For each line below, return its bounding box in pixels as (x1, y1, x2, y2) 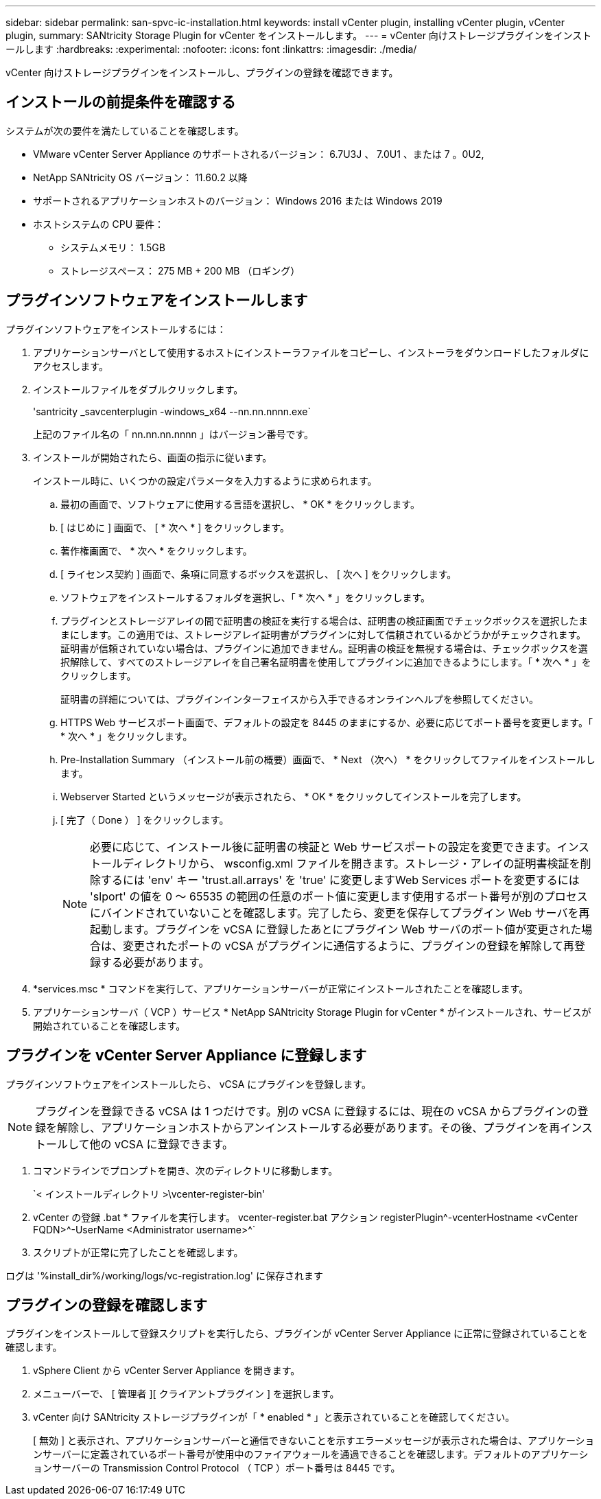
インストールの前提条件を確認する (5, 93, 236, 111)
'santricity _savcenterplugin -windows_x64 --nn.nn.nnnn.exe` (33, 405, 311, 417)
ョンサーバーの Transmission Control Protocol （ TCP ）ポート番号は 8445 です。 (33, 1462, 401, 1474)
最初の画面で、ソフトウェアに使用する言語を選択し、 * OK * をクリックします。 (60, 498, 420, 510)
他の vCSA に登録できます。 (89, 1137, 233, 1151)
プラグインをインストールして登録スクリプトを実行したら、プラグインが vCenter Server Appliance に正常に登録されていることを (5, 1327, 588, 1340)
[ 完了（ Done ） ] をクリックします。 (60, 813, 229, 826)
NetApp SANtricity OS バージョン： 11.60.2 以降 (33, 171, 248, 183)
